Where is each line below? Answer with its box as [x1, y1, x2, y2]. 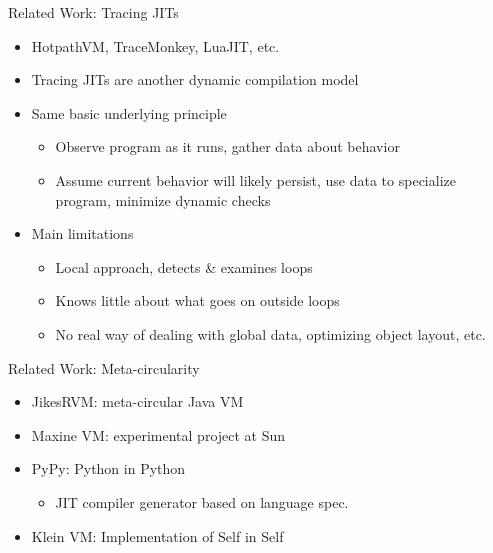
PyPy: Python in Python [31, 458, 186, 479]
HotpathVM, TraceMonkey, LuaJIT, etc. [31, 35, 280, 56]
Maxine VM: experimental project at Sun [31, 424, 286, 445]
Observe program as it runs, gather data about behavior [55, 136, 400, 157]
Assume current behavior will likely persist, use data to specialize [55, 169, 456, 190]
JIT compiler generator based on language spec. [55, 491, 349, 512]
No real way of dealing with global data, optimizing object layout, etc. [55, 323, 486, 344]
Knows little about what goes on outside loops [55, 290, 340, 311]
